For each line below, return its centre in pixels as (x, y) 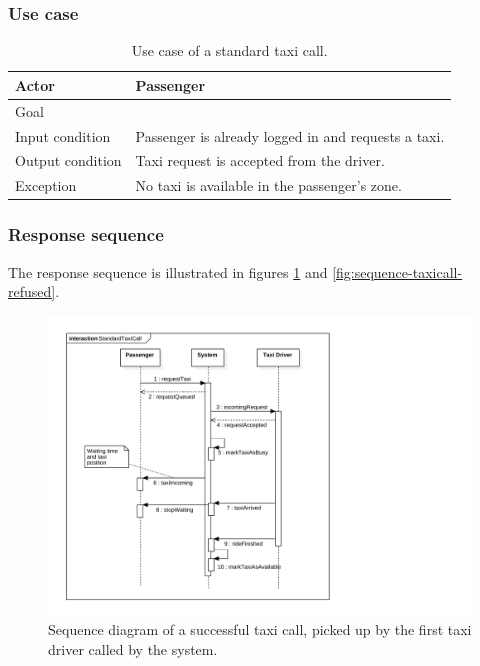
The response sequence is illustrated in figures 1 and (168, 271)
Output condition (68, 160)
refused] (32, 291)
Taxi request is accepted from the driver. (260, 160)
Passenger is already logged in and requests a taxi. (290, 135)
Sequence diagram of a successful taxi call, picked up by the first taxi (260, 629)
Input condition (63, 135)
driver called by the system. (133, 648)
